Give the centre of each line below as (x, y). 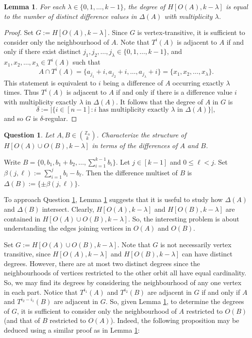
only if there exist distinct (42, 51)
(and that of (22, 320)
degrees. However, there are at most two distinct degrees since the (102, 263)
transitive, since (27, 254)
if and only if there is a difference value (174, 92)
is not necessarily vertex (196, 244)
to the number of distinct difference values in (70, 16)
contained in (22, 218)
